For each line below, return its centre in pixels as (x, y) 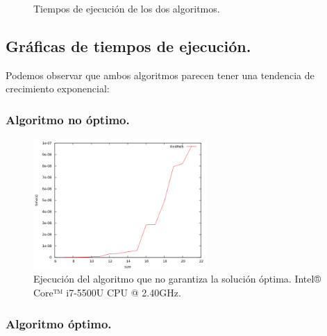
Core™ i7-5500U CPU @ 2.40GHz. (107, 292)
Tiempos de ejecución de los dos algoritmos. (127, 8)
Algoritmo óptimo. (59, 323)
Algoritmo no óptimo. (68, 119)
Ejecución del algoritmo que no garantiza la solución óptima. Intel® (177, 279)
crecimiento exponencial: (58, 89)
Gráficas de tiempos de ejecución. (128, 45)
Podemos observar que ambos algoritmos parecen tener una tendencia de (160, 75)
